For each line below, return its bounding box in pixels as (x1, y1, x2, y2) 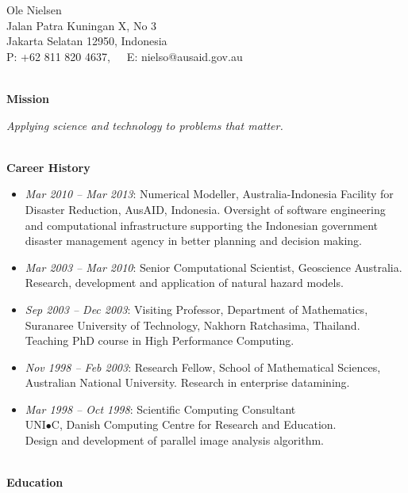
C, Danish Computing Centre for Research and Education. (51, 416, 337, 433)
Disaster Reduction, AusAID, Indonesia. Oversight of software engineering (25, 201, 386, 217)
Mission (6, 90, 49, 106)
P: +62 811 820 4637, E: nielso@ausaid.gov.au (6, 48, 243, 64)
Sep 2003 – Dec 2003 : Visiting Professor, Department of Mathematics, (25, 300, 368, 317)
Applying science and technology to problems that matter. (6, 117, 283, 133)
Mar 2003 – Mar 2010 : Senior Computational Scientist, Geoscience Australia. (25, 258, 402, 275)
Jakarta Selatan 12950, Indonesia (6, 32, 167, 49)
